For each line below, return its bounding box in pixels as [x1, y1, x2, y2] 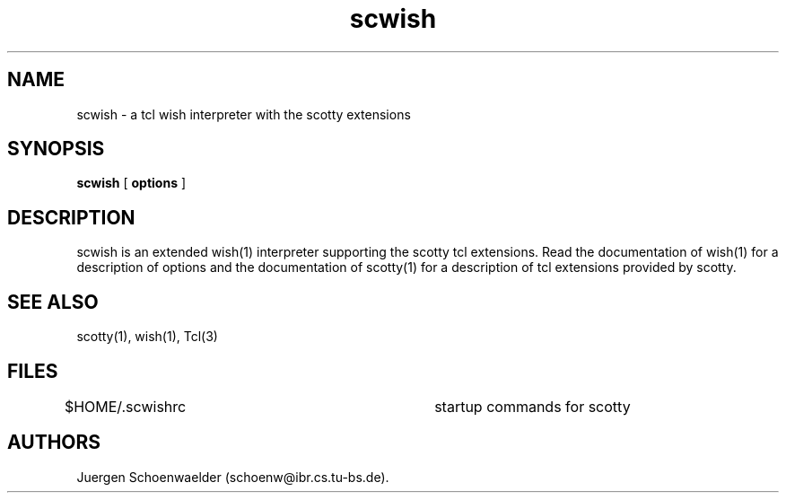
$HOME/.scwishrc [64, 397, 187, 416]
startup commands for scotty [434, 397, 631, 416]
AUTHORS [7, 431, 101, 454]
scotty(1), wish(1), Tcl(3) [76, 329, 218, 345]
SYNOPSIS [7, 137, 105, 161]
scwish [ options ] [76, 175, 187, 191]
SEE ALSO [7, 290, 99, 313]
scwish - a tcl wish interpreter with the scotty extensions [76, 106, 411, 122]
